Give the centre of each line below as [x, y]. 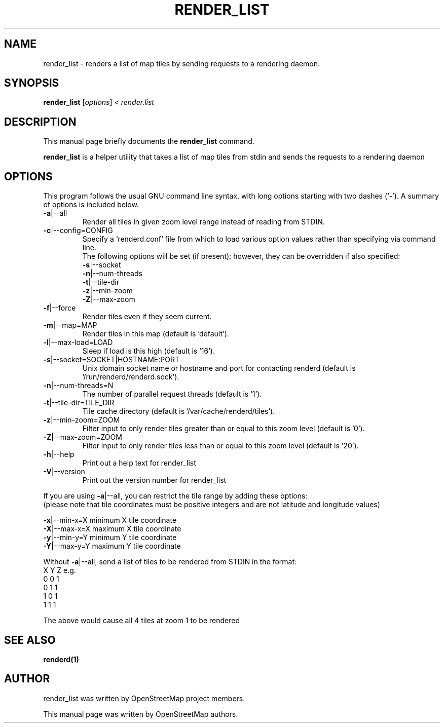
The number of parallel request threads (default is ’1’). [172, 394]
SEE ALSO [30, 640]
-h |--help [59, 454]
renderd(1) [61, 659]
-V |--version [64, 472]
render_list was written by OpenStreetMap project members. [144, 698]
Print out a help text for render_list [139, 463]
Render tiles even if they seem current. [147, 317]
